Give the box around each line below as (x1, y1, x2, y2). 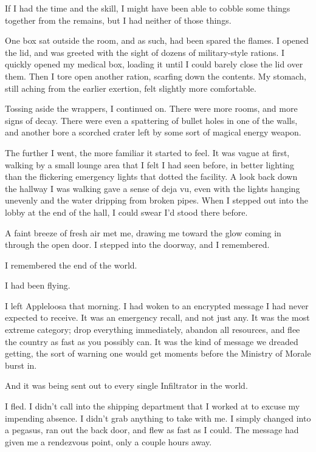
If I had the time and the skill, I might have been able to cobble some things (5, 2, 290, 14)
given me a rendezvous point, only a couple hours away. (5, 435, 212, 448)
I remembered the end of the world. (5, 258, 137, 271)
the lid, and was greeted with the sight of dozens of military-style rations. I (5, 46, 285, 58)
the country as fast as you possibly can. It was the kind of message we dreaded (5, 335, 298, 348)
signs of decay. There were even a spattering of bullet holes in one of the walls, (5, 114, 298, 126)
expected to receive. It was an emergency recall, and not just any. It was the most (5, 311, 310, 324)
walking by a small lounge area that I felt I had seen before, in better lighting (5, 158, 294, 171)
